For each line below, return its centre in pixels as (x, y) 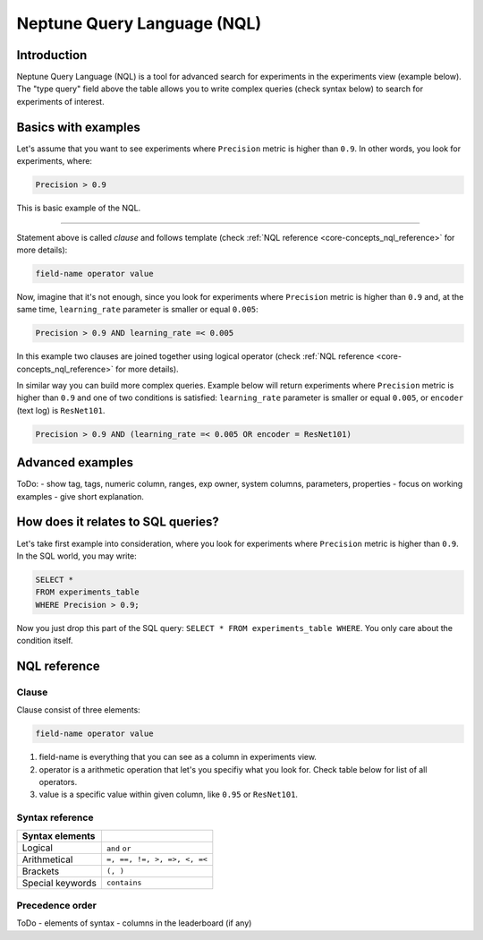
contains (124, 883)
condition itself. (45, 641)
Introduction (52, 55)
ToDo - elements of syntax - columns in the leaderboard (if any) (134, 923)
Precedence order (57, 905)
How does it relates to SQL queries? (118, 522)
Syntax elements (59, 835)
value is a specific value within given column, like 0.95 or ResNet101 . (169, 795)
